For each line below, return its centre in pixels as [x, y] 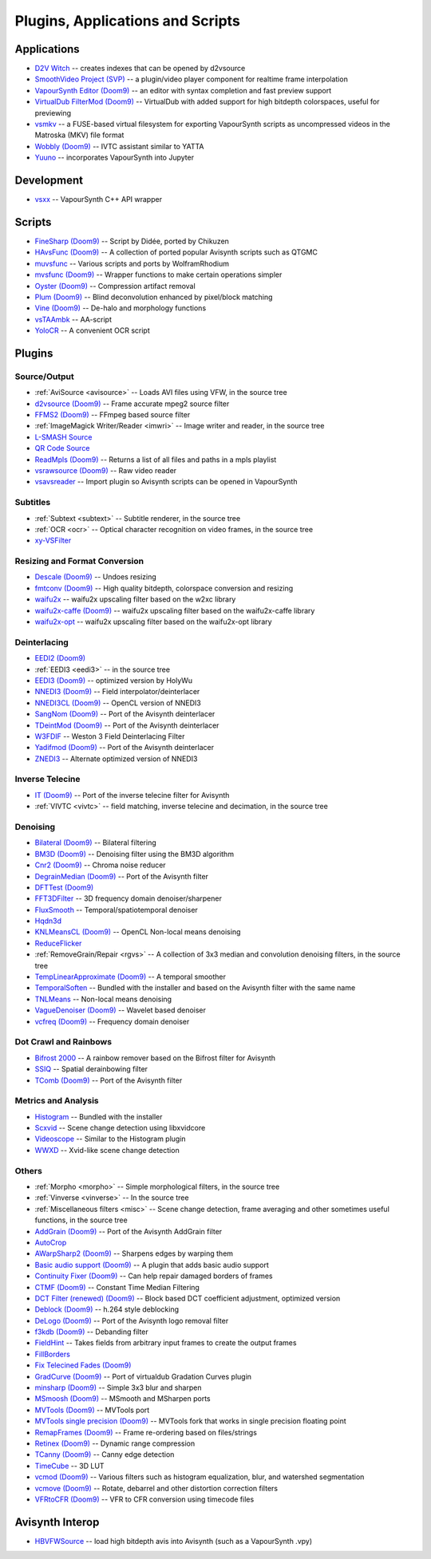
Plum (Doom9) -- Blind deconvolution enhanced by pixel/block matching [154, 297]
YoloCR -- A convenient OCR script [93, 330]
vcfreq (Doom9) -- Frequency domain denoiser [112, 1021]
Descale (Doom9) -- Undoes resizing [96, 577]
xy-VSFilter [53, 541]
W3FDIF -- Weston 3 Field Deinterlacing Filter [110, 736]
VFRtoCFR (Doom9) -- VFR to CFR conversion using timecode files [144, 1499]
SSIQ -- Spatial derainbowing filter [91, 1069]
